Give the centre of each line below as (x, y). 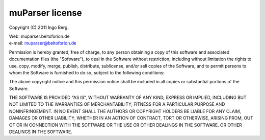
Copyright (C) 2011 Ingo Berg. (39, 27)
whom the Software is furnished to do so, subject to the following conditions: (87, 72)
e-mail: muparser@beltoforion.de (43, 43)
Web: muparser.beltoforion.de (39, 36)
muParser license (45, 13)
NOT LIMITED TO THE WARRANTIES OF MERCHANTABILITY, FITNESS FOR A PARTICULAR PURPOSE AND (117, 104)
